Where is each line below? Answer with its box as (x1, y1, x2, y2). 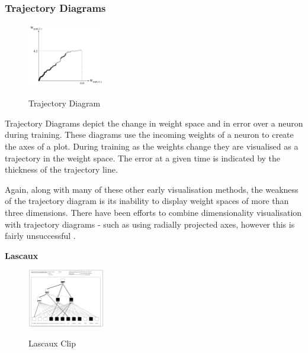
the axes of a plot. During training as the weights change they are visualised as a (5, 140, 299, 153)
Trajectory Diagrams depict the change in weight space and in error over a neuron (5, 116, 303, 129)
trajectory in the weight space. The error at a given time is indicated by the (5, 151, 281, 164)
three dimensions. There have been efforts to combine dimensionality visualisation (5, 206, 302, 218)
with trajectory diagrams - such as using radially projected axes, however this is (5, 218, 295, 230)
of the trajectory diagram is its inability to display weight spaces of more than (5, 195, 289, 207)
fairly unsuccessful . (5, 229, 76, 242)
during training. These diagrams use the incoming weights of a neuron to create (5, 128, 294, 141)
